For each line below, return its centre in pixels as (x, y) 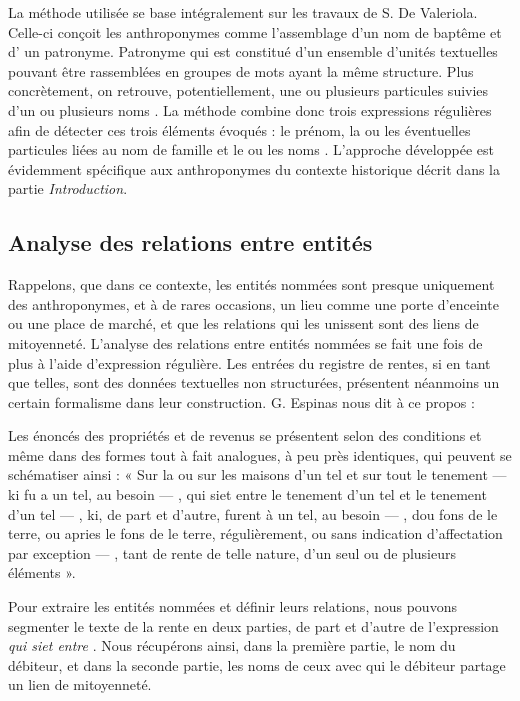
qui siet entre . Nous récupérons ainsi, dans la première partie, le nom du (232, 645)
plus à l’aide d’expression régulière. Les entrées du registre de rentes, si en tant (249, 362)
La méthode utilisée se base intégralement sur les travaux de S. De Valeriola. (243, 12)
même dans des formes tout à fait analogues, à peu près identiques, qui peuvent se (260, 454)
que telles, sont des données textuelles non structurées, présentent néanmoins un (254, 382)
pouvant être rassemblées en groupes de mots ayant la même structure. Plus (241, 70)
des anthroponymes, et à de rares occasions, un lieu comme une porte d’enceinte (253, 303)
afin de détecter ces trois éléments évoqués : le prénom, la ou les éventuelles (239, 129)
